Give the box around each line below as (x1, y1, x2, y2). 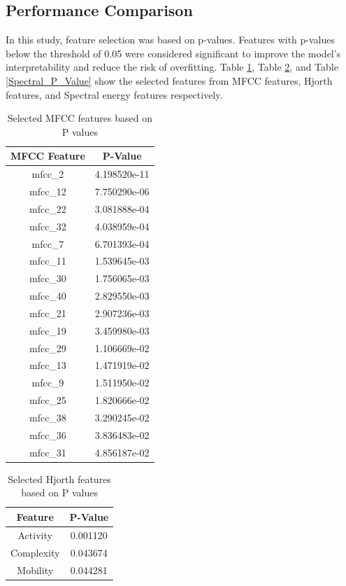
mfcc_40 (29, 288, 66, 303)
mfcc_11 (29, 253, 66, 268)
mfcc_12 (29, 184, 66, 199)
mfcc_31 (29, 445, 66, 459)
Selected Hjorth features (8, 471, 111, 486)
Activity (17, 527, 52, 542)
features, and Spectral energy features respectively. (6, 87, 223, 102)
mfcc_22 (29, 201, 66, 216)
